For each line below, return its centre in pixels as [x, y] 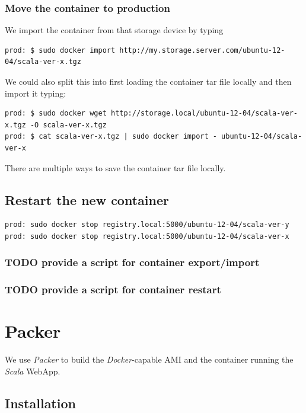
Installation [40, 403]
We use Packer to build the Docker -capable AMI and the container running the [149, 359]
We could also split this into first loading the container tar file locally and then [148, 81]
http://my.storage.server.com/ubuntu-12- [202, 50]
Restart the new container [87, 199]
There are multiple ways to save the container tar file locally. [115, 167]
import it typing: [36, 93]
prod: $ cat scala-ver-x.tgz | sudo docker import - [111, 137]
